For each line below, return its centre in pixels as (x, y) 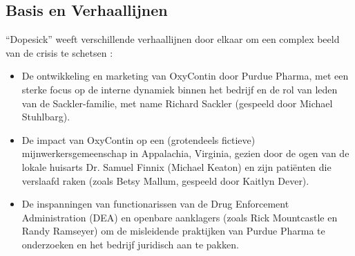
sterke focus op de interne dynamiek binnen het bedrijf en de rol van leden (180, 89)
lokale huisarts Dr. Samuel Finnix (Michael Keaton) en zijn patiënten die (176, 166)
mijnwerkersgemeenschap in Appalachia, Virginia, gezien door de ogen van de (185, 153)
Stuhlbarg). (46, 117)
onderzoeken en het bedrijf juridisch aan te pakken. (130, 244)
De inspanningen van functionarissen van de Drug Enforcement (155, 204)
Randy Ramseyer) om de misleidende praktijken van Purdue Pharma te (173, 231)
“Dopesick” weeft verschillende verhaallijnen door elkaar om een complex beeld (173, 39)
